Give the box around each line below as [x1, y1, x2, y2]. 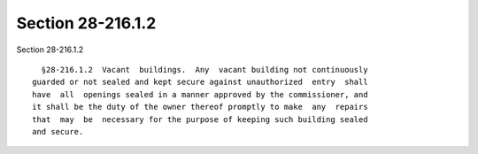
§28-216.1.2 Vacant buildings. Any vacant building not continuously [41, 65, 368, 74]
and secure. [32, 127, 84, 136]
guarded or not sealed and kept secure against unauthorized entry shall [32, 77, 368, 88]
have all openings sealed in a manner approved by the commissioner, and [32, 89, 368, 99]
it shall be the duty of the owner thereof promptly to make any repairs [32, 102, 368, 112]
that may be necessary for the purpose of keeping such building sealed [32, 114, 368, 124]
